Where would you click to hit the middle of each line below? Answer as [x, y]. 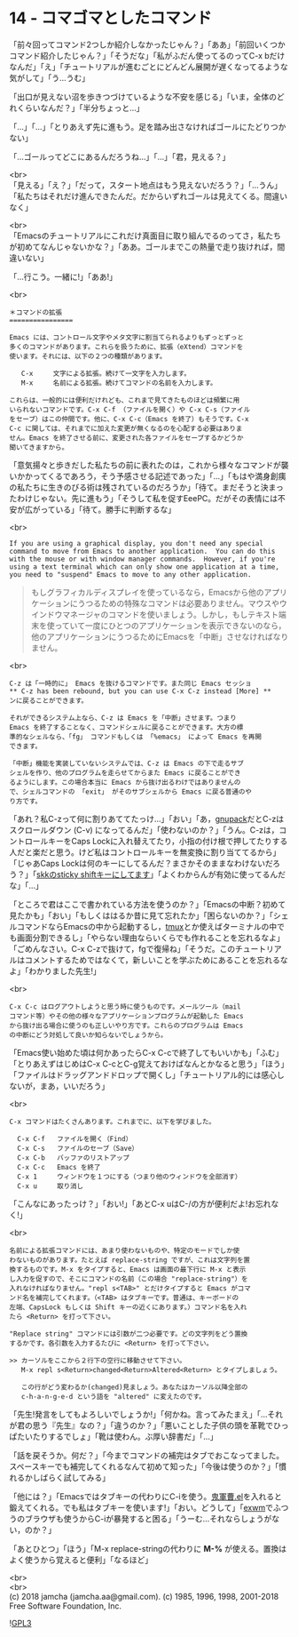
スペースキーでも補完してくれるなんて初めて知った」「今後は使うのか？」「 [144, 1466]
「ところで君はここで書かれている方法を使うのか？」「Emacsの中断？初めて [148, 904]
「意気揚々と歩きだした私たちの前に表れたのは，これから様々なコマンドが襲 [149, 465]
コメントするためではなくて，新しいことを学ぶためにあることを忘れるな [156, 960]
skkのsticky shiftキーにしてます [94, 874]
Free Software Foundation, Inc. [66, 1606]
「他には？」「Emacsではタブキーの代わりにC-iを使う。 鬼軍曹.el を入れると [145, 1496]
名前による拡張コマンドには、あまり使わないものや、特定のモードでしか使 [125, 1250]
